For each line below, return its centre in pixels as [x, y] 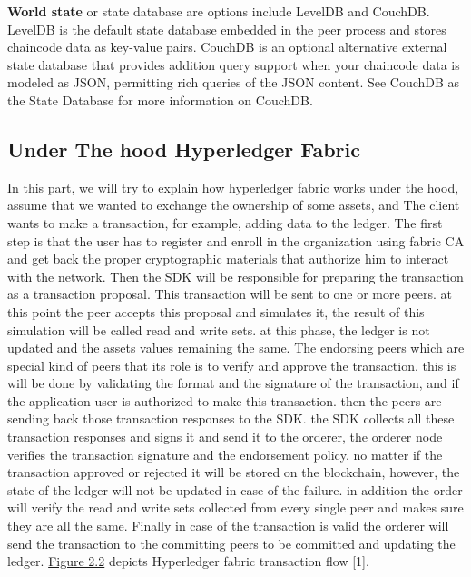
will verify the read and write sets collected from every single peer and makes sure [235, 507]
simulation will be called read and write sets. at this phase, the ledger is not [219, 329]
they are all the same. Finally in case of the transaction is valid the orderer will [228, 526]
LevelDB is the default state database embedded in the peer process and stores [227, 29]
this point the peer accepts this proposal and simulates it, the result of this [216, 311]
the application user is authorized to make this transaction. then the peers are [225, 400]
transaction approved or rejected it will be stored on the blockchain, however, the [234, 472]
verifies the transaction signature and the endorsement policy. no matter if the [225, 454]
